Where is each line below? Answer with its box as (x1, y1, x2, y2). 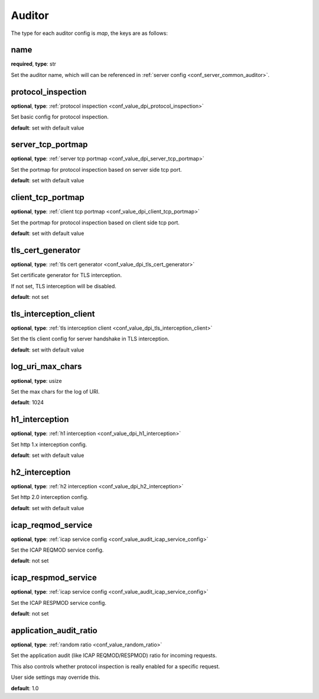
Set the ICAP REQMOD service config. (11, 546, 104, 553)
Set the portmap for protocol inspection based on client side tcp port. (11, 219, 180, 226)
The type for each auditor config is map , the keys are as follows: (11, 30, 168, 37)
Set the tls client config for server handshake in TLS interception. (11, 335, 170, 343)
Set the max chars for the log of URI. (11, 388, 100, 395)
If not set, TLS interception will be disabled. (11, 282, 116, 289)
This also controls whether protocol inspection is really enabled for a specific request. (11, 663, 220, 670)
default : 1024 (11, 399, 44, 406)
